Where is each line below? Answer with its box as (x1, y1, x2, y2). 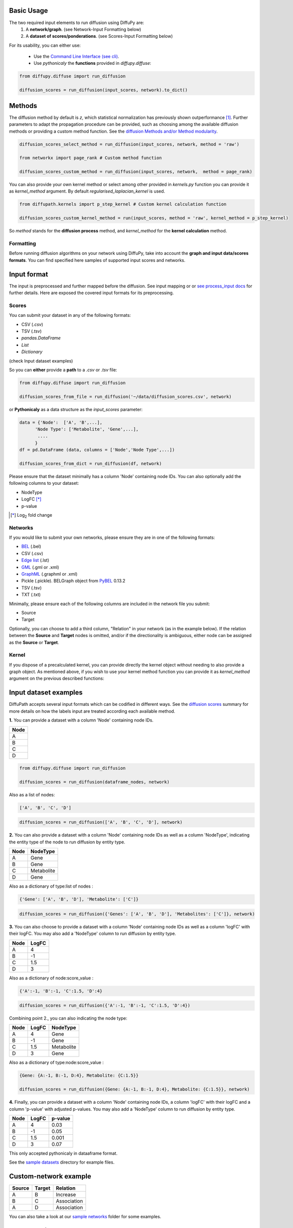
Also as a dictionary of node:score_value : (9, 975, 94, 981)
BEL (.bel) (21, 543, 41, 550)
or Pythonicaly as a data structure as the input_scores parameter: (9, 406, 143, 412)
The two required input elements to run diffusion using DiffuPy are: (9, 20, 144, 26)
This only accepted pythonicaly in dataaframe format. (9, 1150, 118, 1156)
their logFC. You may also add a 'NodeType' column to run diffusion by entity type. (9, 931, 176, 937)
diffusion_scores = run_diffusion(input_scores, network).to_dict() (19, 87, 188, 93)
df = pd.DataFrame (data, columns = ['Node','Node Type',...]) (19, 447, 175, 453)
